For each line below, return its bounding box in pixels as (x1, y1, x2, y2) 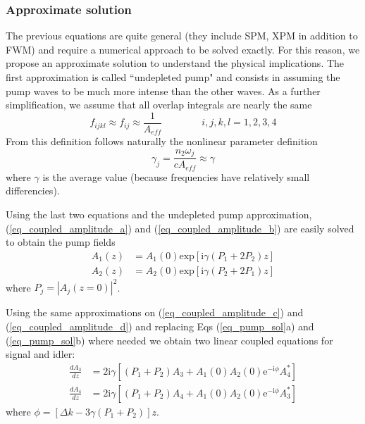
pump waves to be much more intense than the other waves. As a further (6, 83, 321, 98)
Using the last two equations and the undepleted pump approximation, (6, 207, 312, 222)
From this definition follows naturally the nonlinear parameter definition (6, 134, 318, 149)
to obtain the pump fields (6, 235, 116, 249)
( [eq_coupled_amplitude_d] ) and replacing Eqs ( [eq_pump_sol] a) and (6, 318, 314, 333)
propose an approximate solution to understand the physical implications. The (6, 56, 345, 70)
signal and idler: (6, 347, 75, 361)
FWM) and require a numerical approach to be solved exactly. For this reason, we (6, 42, 360, 56)
